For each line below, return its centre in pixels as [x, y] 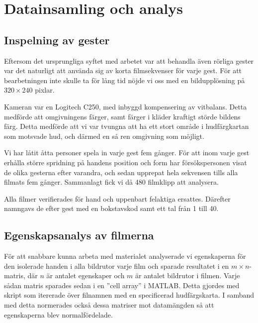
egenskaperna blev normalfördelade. [58, 314]
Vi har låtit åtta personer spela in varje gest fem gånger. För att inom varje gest [127, 153]
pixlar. [45, 90]
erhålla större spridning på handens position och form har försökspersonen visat [126, 162]
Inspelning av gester [57, 40]
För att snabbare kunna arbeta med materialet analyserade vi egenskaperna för [125, 256]
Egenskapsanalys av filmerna [79, 235]
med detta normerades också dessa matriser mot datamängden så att [109, 305]
